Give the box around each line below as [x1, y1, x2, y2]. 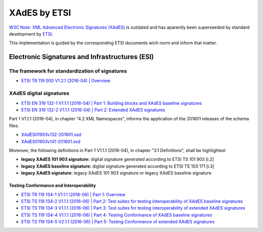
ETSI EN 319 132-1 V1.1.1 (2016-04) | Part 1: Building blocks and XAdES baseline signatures [21, 100, 202, 106]
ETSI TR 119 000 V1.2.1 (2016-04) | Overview [21, 78, 111, 84]
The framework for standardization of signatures [9, 68, 127, 75]
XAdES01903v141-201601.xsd [21, 138, 80, 144]
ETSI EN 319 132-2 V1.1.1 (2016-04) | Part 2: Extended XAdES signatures [21, 107, 166, 113]
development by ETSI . [9, 31, 54, 37]
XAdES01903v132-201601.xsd [21, 132, 81, 137]
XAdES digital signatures [9, 90, 70, 97]
